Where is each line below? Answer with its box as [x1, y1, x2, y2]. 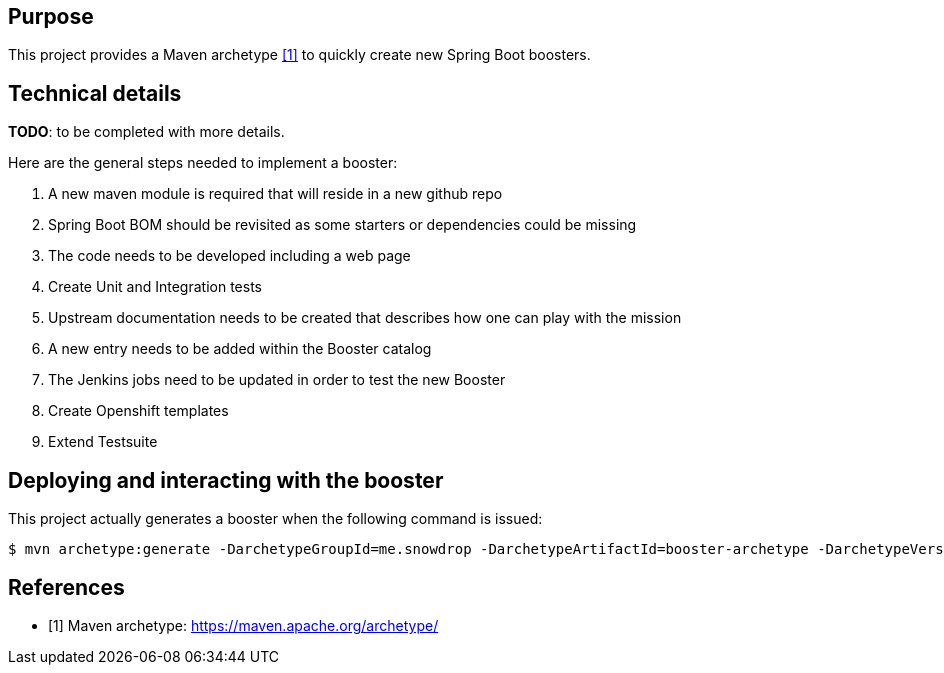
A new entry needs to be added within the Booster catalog [48, 340, 432, 358]
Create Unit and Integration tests [48, 278, 262, 296]
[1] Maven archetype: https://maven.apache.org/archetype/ [48, 616, 439, 634]
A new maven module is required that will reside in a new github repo [48, 185, 503, 203]
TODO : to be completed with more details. [8, 123, 285, 141]
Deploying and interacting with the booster [8, 467, 444, 493]
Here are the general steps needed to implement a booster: [8, 154, 398, 172]
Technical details [8, 80, 182, 106]
